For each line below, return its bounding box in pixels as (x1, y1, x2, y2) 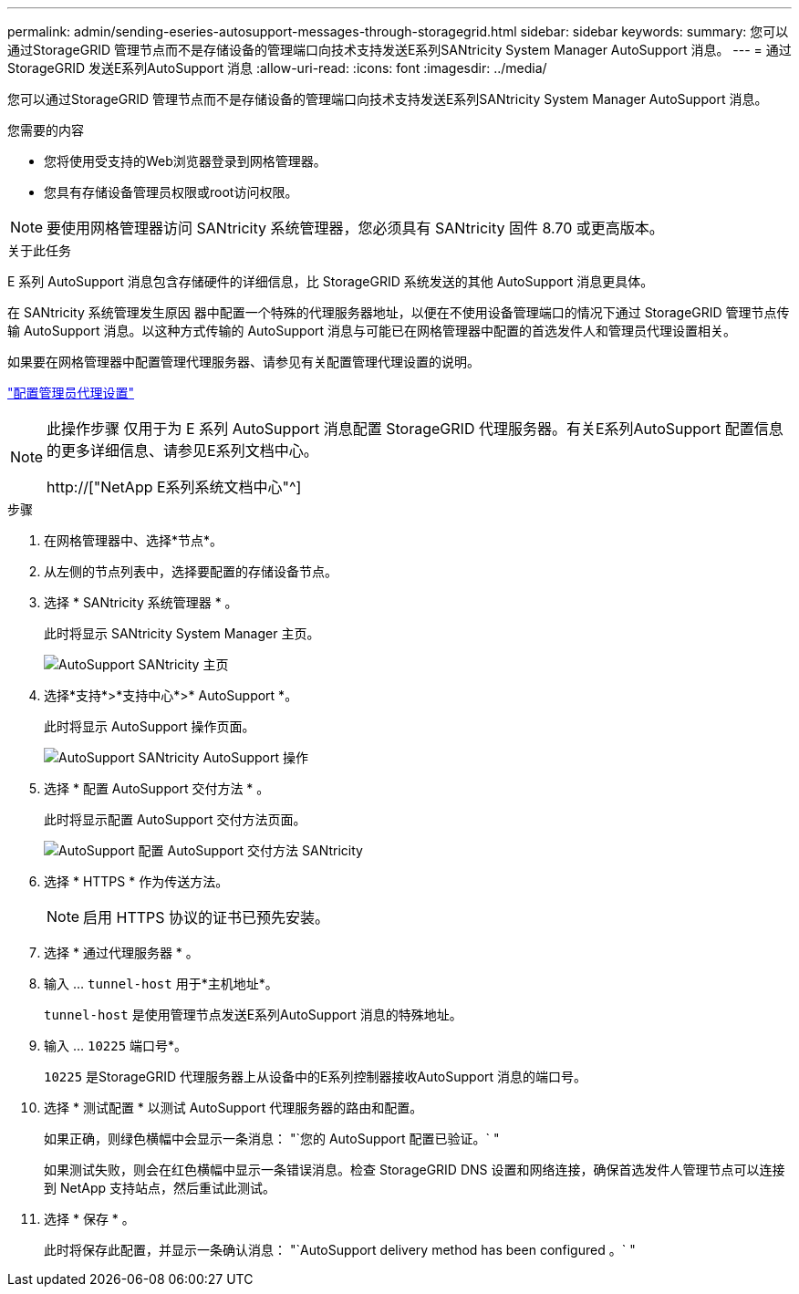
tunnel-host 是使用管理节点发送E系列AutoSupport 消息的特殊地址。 (44, 1007, 462, 1022)
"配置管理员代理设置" (7, 385, 135, 400)
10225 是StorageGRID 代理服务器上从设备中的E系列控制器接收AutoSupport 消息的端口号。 (44, 1069, 587, 1084)
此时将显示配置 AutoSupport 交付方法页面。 (44, 812, 306, 827)
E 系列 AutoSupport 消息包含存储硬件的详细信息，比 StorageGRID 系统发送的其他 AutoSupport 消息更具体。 (7, 274, 654, 289)
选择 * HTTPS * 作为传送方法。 (44, 874, 229, 889)
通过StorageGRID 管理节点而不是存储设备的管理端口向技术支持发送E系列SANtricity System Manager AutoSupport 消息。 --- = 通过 (7, 42, 792, 57)
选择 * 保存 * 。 (44, 1211, 135, 1227)
